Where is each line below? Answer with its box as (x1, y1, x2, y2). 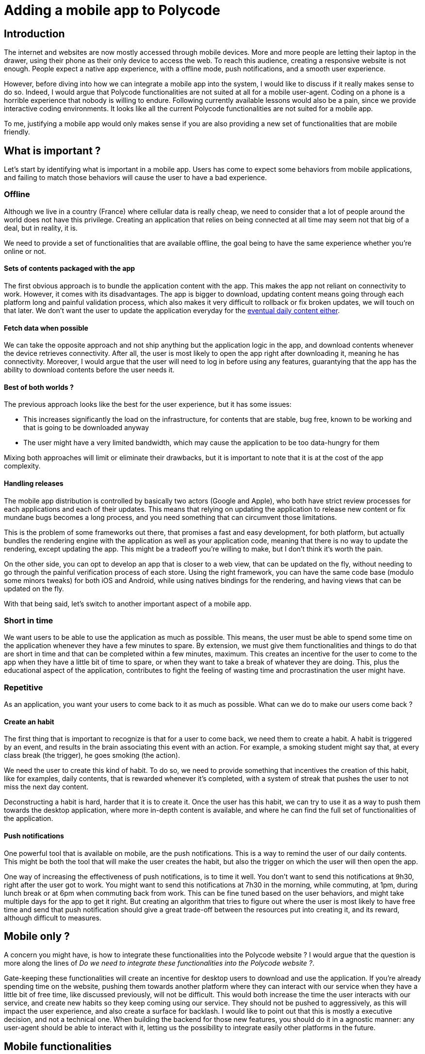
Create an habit (4, 717, 54, 726)
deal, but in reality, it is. (4, 223, 78, 232)
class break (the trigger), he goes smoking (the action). (4, 751, 180, 760)
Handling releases (4, 479, 64, 488)
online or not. (4, 247, 46, 255)
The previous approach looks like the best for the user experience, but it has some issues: (4, 400, 292, 409)
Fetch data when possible (4, 323, 88, 332)
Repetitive (4, 682, 43, 692)
